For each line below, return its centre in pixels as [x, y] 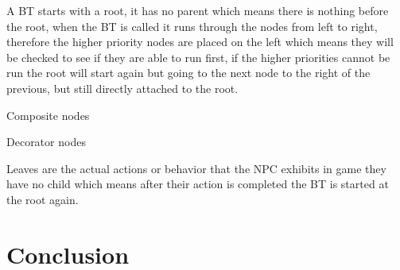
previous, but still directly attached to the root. [122, 88]
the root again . [43, 199]
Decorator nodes [46, 142]
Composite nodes [48, 115]
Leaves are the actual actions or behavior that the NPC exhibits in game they [196, 168]
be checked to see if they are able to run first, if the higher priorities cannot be [198, 57]
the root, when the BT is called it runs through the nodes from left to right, [192, 26]
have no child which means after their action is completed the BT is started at [198, 184]
